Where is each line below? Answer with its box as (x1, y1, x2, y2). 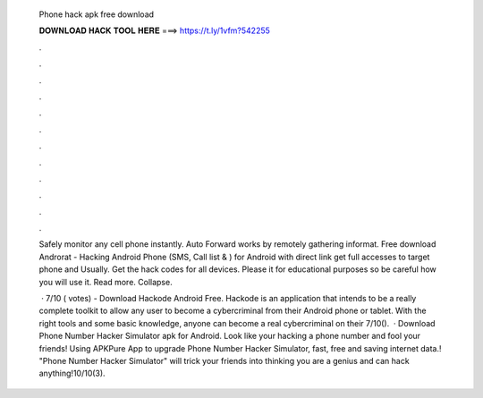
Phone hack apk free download (38, 9, 155, 20)
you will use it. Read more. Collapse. (38, 276, 174, 287)
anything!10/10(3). (38, 368, 106, 379)
